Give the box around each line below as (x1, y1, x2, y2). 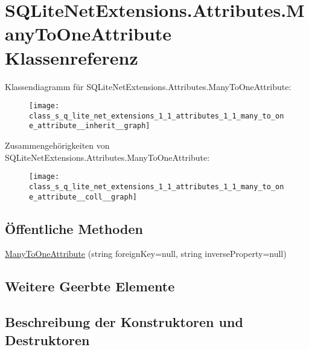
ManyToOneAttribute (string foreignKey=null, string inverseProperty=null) (5, 247, 287, 260)
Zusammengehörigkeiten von (5, 139, 110, 152)
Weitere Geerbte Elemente (5, 277, 175, 296)
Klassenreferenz (5, 45, 138, 70)
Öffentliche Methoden (5, 219, 143, 238)
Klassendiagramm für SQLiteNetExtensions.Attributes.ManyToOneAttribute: (5, 80, 291, 92)
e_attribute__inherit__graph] (29, 122, 150, 131)
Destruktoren (5, 330, 90, 349)
